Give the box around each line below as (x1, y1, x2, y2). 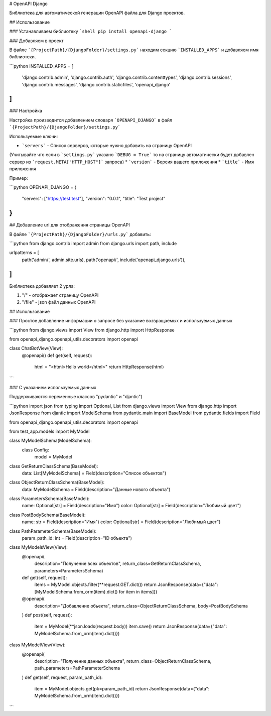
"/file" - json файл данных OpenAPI (22, 299, 96, 305)
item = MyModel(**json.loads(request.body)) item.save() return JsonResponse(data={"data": (34, 623, 227, 630)
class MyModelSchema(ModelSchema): (9, 437, 92, 444)
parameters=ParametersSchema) (34, 567, 103, 573)
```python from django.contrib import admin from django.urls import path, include (9, 241, 177, 247)
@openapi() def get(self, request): (22, 352, 92, 359)
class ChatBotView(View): (9, 345, 63, 351)
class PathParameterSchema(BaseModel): (9, 528, 97, 534)
